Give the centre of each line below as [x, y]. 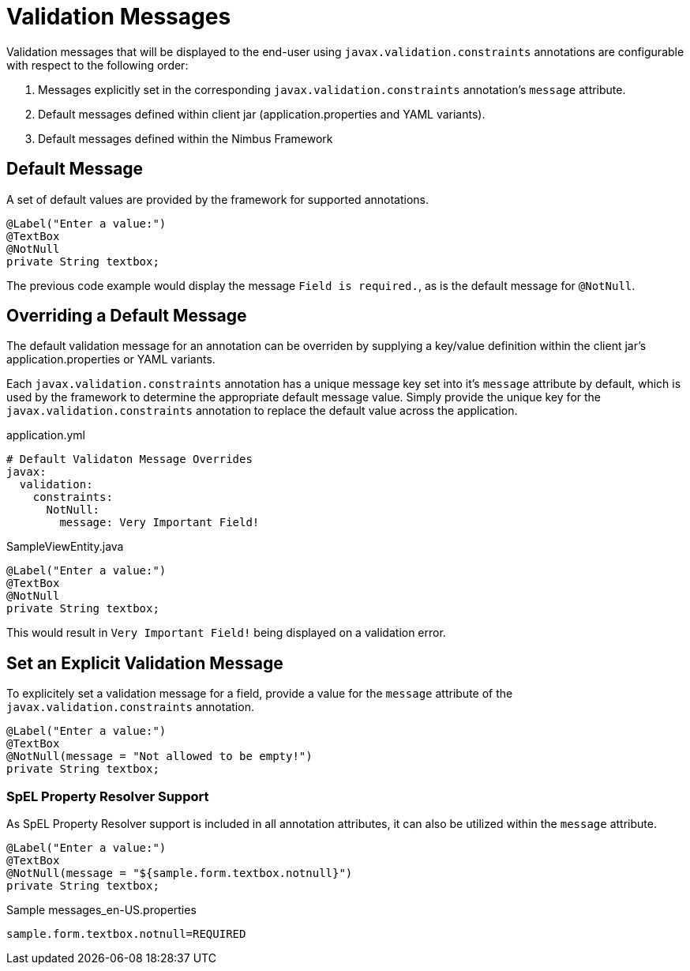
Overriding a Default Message [127, 316]
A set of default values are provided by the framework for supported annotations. [217, 199]
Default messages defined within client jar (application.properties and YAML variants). [262, 114]
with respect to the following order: [97, 65]
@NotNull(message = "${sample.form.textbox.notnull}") [180, 873]
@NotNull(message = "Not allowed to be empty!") [159, 756]
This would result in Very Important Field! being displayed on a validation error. [226, 633]
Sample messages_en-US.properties [101, 910]
